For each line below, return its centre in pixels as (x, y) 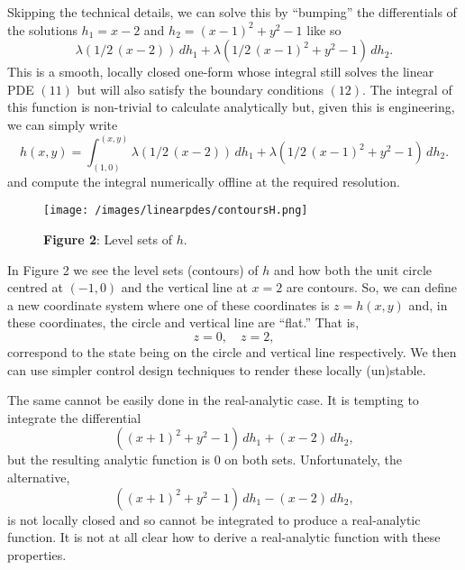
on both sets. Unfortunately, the (313, 460)
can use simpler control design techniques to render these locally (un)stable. (217, 369)
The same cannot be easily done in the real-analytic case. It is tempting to (213, 400)
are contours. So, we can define (371, 287)
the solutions (42, 29)
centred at (35, 287)
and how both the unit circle (353, 269)
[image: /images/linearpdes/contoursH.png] (176, 211)
